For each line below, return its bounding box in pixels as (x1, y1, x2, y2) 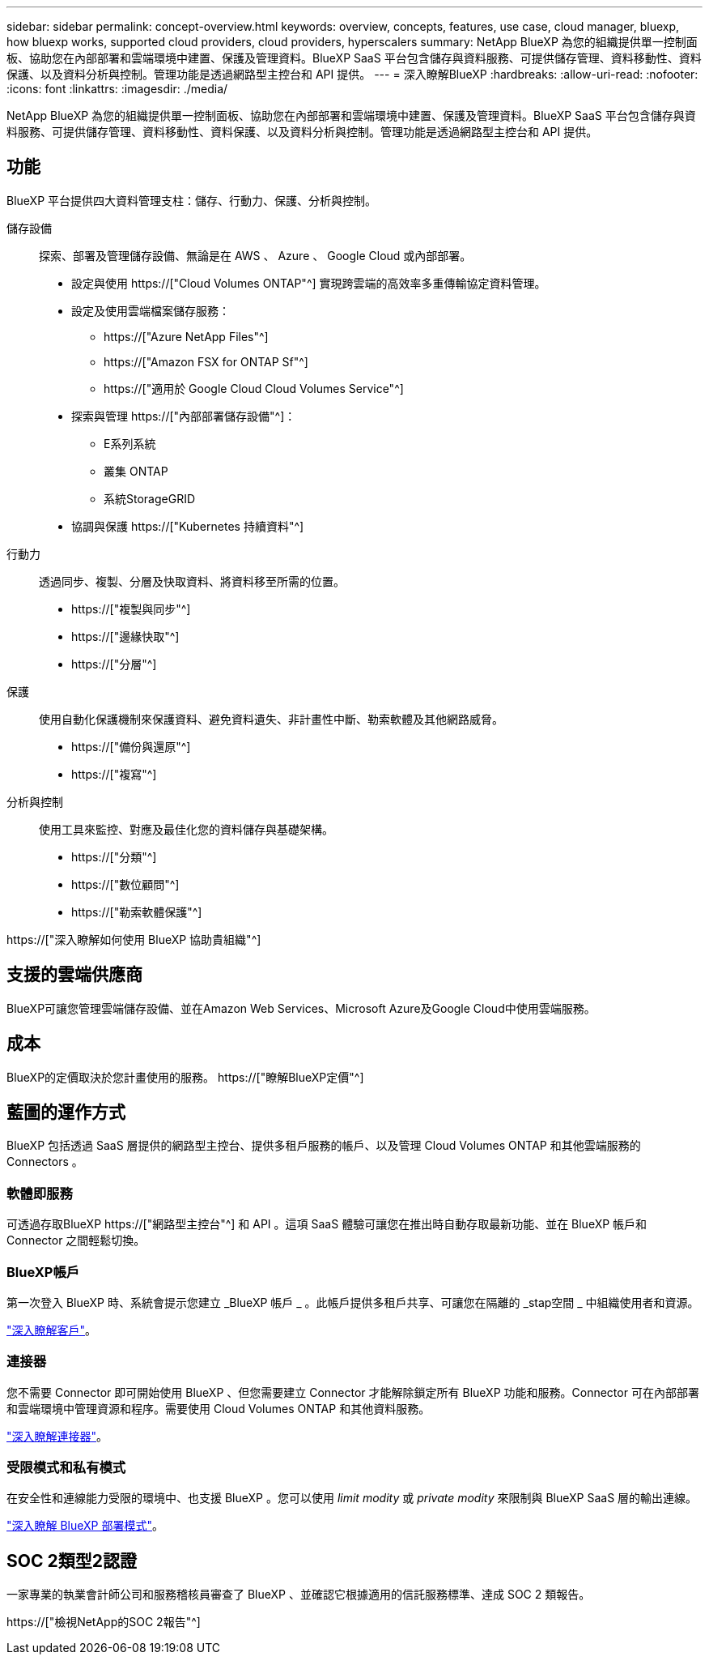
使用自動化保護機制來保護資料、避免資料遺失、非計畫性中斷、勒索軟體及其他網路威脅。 (39, 711, 503, 726)
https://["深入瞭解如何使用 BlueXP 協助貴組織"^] (6, 932, 261, 946)
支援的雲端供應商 (6, 964, 142, 985)
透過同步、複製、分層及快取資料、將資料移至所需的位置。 (39, 574, 345, 588)
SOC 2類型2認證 (6, 1550, 137, 1571)
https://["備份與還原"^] (71, 739, 191, 754)
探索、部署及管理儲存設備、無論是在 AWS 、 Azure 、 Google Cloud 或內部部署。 (39, 248, 472, 263)
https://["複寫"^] (71, 766, 157, 781)
